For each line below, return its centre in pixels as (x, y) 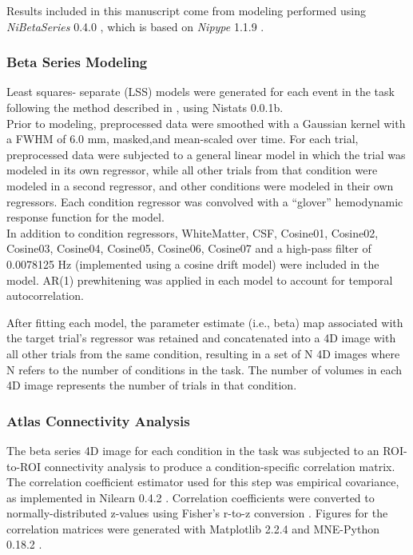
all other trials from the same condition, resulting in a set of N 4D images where (203, 353)
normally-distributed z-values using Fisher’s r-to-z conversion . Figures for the (197, 513)
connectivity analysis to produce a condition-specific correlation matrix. (220, 466)
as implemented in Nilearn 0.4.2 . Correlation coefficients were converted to (191, 497)
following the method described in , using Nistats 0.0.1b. (145, 107)
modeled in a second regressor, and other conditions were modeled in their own (200, 185)
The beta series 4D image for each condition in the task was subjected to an (193, 450)
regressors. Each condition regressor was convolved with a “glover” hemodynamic (205, 201)
